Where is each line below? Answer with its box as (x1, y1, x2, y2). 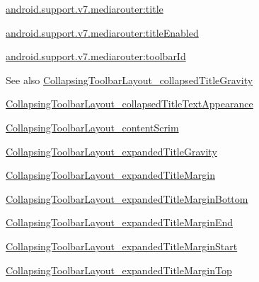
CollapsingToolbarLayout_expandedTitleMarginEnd (6, 215, 234, 230)
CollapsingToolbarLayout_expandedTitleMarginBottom (6, 191, 248, 206)
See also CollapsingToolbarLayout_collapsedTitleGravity (6, 72, 253, 87)
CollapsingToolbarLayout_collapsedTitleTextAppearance (6, 96, 253, 111)
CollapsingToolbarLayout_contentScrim (6, 119, 179, 134)
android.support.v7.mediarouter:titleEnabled (6, 25, 199, 40)
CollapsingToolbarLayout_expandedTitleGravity (6, 143, 217, 158)
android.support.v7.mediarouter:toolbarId (6, 49, 186, 64)
